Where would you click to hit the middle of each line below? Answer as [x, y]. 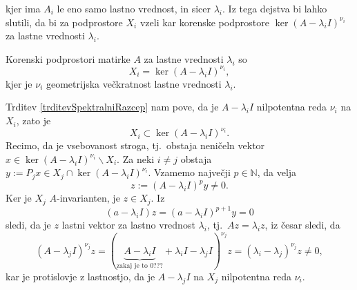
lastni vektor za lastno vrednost [128, 225]
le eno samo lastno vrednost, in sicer [134, 8]
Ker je [19, 198]
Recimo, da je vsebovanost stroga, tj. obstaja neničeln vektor [135, 145]
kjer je [19, 83]
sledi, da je [28, 225]
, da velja [277, 172]
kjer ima [23, 8]
